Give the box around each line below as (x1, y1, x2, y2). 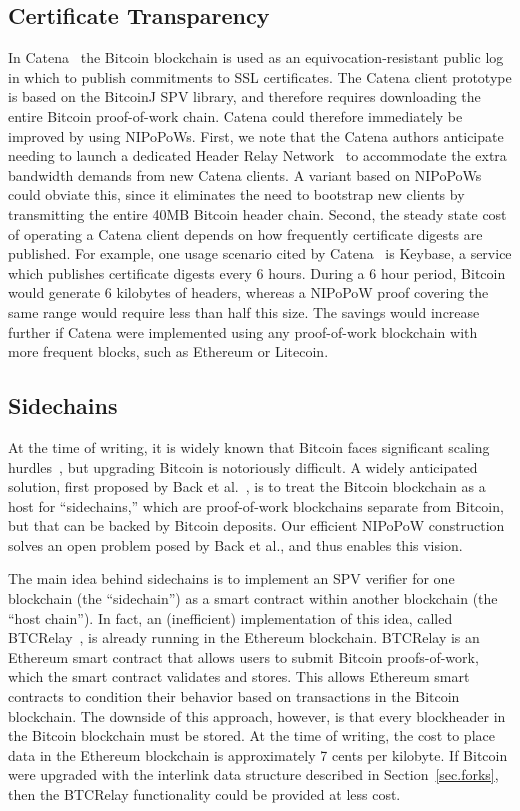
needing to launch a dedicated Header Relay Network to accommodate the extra (8, 145, 507, 166)
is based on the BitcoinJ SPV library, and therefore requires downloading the (8, 86, 481, 107)
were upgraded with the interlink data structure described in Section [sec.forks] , (8, 764, 499, 785)
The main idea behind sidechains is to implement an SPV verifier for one (8, 568, 455, 589)
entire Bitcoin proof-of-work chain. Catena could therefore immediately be (8, 105, 463, 126)
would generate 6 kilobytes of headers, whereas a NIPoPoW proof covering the (8, 282, 489, 303)
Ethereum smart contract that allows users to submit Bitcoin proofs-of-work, (8, 646, 479, 667)
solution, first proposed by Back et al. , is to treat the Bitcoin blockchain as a (8, 476, 486, 497)
